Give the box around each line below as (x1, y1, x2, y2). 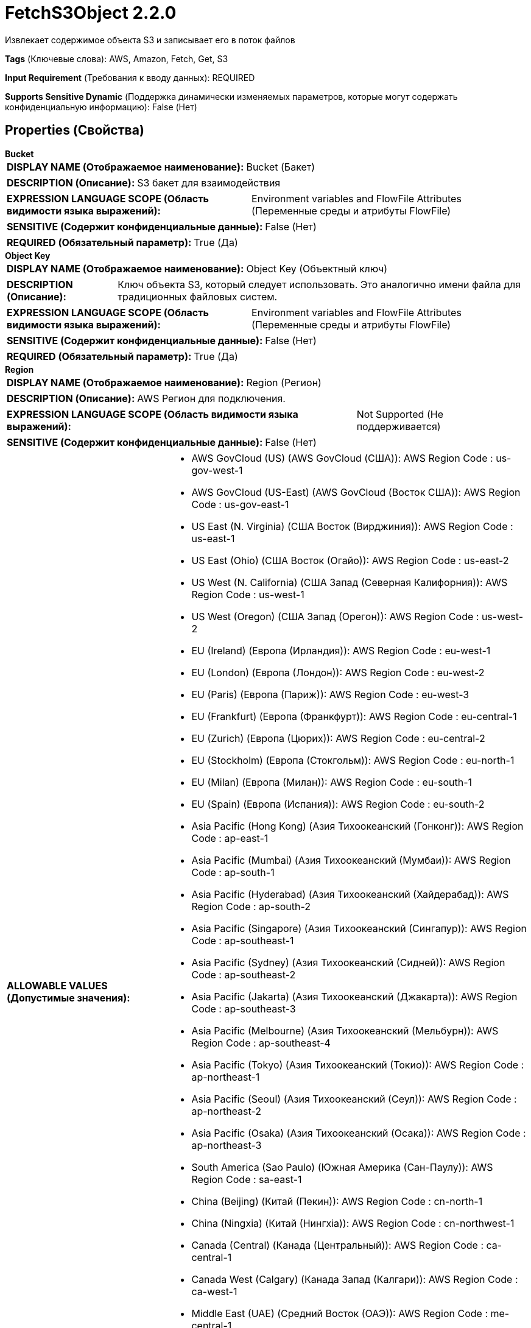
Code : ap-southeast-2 (191, 968, 296, 981)
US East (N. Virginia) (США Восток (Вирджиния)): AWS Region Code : (191, 520, 513, 532)
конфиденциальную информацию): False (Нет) (5, 101, 197, 112)
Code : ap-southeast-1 (191, 934, 294, 947)
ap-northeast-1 (191, 1070, 260, 1083)
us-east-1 (191, 532, 235, 545)
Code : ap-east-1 (191, 832, 269, 844)
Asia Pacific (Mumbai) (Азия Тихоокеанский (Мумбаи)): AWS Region (191, 853, 511, 866)
